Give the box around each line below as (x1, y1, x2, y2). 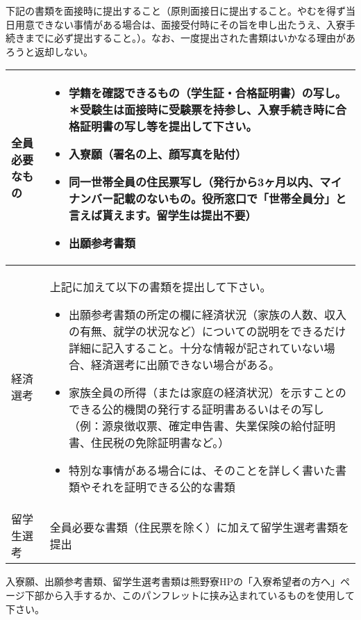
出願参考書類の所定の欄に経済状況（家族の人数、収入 (69, 307, 347, 323)
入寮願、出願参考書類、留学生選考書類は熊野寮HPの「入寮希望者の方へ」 (6, 574, 341, 589)
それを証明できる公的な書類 (91, 479, 235, 496)
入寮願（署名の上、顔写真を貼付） (69, 146, 247, 163)
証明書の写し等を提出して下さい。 (80, 118, 258, 135)
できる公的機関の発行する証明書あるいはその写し (69, 401, 324, 418)
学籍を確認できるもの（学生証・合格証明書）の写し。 (69, 85, 346, 101)
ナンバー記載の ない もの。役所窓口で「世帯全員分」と (69, 190, 347, 207)
